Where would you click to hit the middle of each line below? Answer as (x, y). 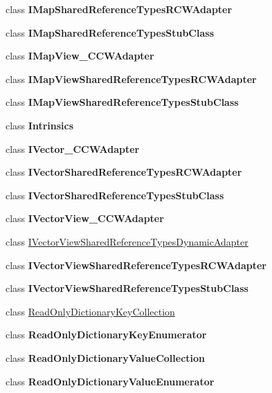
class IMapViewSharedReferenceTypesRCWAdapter (131, 79)
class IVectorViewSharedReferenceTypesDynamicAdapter (127, 241)
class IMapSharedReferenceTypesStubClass (110, 32)
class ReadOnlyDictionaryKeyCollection (90, 311)
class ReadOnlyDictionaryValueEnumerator (110, 381)
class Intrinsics (40, 125)
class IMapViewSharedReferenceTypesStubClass (122, 102)
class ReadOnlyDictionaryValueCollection (106, 357)
